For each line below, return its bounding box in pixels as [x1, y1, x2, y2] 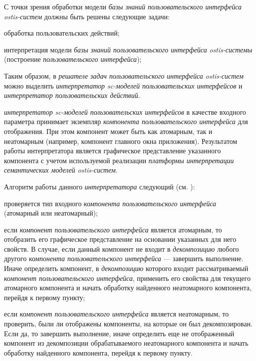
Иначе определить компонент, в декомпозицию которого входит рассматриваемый [4, 263, 249, 273]
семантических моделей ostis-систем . [4, 165, 118, 175]
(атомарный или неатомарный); [4, 208, 98, 218]
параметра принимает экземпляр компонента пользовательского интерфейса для [4, 116, 248, 127]
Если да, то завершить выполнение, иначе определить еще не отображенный [4, 328, 235, 338]
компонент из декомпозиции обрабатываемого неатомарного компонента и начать [4, 338, 249, 348]
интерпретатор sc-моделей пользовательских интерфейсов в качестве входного [4, 106, 246, 117]
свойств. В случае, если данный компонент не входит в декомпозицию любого [4, 243, 239, 254]
